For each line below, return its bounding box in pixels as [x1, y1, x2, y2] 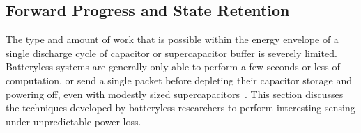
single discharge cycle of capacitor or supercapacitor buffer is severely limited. [6, 45, 337, 60]
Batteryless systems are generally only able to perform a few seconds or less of [6, 59, 340, 74]
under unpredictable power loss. [6, 114, 141, 128]
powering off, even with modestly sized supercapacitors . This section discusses [6, 86, 344, 101]
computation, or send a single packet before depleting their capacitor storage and [6, 72, 353, 87]
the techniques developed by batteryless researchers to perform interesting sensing [6, 100, 355, 115]
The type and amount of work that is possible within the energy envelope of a [6, 32, 339, 47]
